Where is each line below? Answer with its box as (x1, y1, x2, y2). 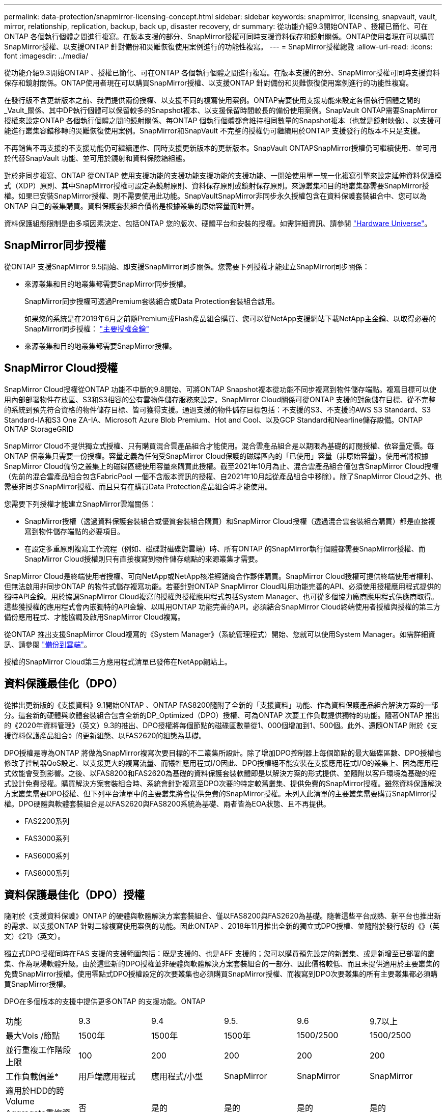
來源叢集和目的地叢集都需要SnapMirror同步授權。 (24, 279, 190, 288)
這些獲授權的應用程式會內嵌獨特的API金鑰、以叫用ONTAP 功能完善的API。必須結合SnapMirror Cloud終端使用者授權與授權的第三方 (4, 602, 441, 611)
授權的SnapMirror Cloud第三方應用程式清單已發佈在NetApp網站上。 (4, 657, 232, 666)
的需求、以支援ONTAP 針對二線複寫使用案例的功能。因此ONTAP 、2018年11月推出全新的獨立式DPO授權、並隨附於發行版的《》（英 (4, 922, 440, 931)
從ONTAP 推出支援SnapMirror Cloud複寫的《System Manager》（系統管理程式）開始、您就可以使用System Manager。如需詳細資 (4, 629, 435, 638)
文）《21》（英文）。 (4, 932, 65, 941)
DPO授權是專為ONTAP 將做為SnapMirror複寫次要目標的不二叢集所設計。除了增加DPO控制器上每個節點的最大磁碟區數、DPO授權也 (4, 748, 441, 757)
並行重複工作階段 (6, 1045, 71, 1055)
